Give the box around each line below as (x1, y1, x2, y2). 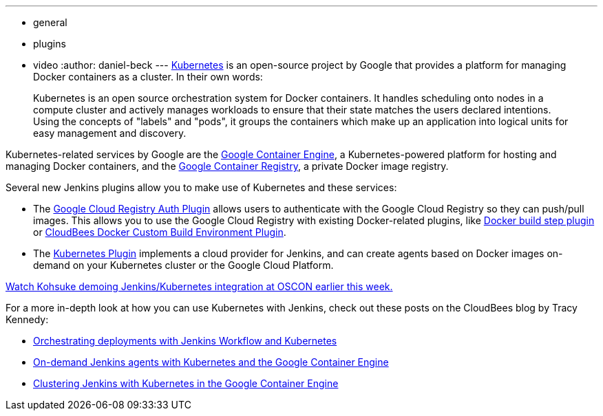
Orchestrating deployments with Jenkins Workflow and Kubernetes (33, 335, 337, 347)
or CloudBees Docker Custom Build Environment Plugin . (33, 226, 286, 238)
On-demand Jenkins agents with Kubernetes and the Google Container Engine (33, 356, 389, 368)
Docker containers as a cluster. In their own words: (33, 71, 263, 83)
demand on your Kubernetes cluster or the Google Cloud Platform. (33, 259, 334, 271)
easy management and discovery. (33, 127, 187, 139)
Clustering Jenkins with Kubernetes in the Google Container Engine (33, 377, 339, 389)
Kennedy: (6, 314, 49, 325)
